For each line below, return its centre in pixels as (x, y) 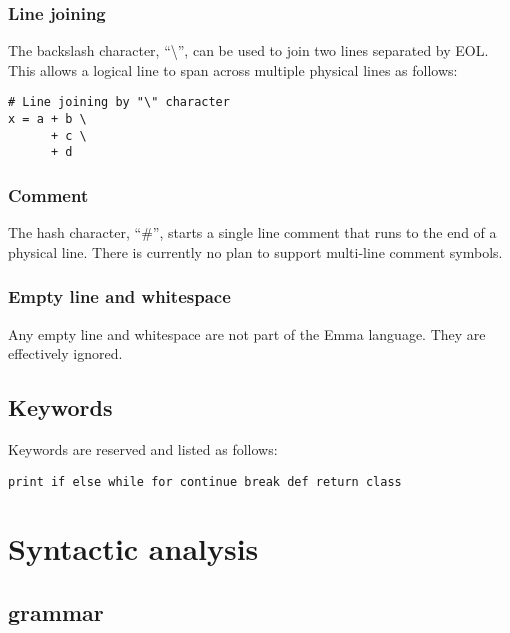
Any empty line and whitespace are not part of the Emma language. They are (247, 333)
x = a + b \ (47, 119)
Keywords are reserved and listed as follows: (143, 449)
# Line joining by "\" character (119, 102)
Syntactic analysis (133, 548)
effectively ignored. (65, 353)
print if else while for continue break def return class (205, 481)
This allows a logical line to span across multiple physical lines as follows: (233, 69)
